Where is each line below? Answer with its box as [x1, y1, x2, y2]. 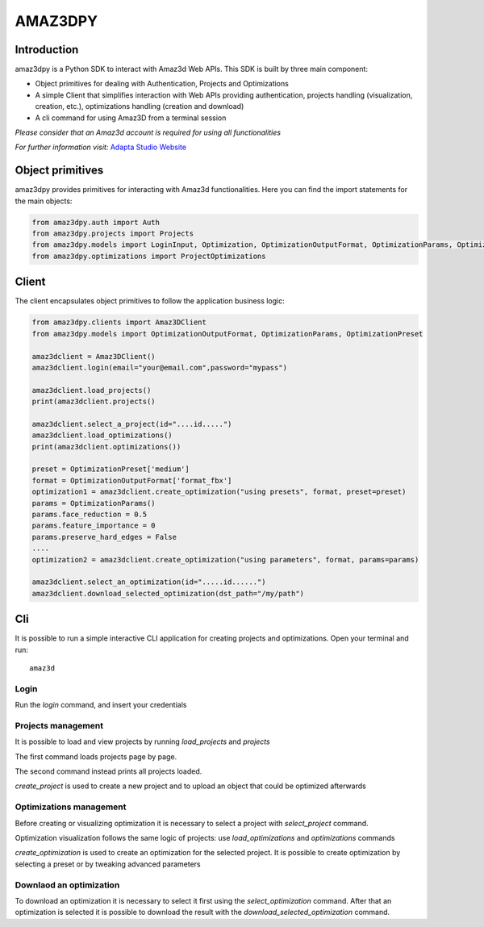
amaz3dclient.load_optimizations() [31, 431, 173, 440]
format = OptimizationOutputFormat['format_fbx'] [31, 476, 232, 485]
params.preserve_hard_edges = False [31, 532, 177, 541]
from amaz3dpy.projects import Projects [31, 229, 194, 238]
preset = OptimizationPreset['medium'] [31, 465, 190, 474]
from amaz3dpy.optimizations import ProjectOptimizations [31, 251, 266, 261]
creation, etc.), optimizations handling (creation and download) [35, 102, 244, 111]
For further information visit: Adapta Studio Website [15, 142, 187, 152]
